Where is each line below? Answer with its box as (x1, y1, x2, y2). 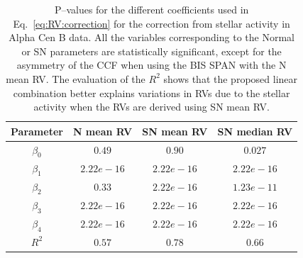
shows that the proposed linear (163, 71, 298, 86)
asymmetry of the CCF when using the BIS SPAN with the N (16, 57, 287, 72)
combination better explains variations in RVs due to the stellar (13, 85, 290, 100)
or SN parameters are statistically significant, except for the (21, 43, 282, 58)
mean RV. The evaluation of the (6, 71, 145, 86)
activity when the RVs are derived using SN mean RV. (33, 99, 270, 114)
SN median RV (217, 123, 293, 138)
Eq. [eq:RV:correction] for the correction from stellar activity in (13, 16, 290, 30)
